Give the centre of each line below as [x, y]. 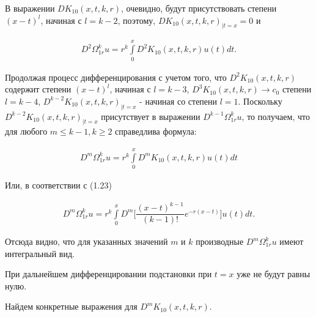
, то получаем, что [276, 116]
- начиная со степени [178, 101]
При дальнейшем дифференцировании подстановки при [108, 274]
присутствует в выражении [151, 116]
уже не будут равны [274, 274]
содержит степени [38, 89]
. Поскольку [260, 101]
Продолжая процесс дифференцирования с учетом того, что [116, 77]
